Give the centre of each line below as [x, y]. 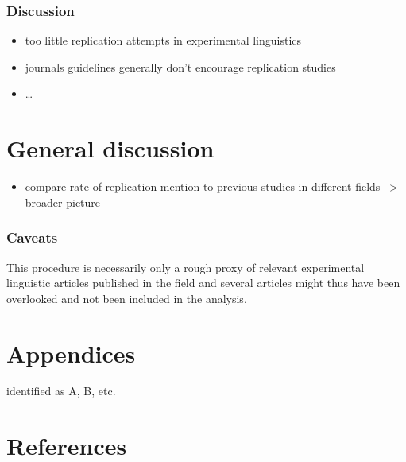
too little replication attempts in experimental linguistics [163, 40]
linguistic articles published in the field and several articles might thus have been [203, 283]
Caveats [32, 237]
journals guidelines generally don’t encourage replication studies [180, 66]
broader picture [63, 202]
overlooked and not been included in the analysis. [127, 298]
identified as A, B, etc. [61, 391]
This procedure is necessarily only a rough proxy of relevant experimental [186, 267]
